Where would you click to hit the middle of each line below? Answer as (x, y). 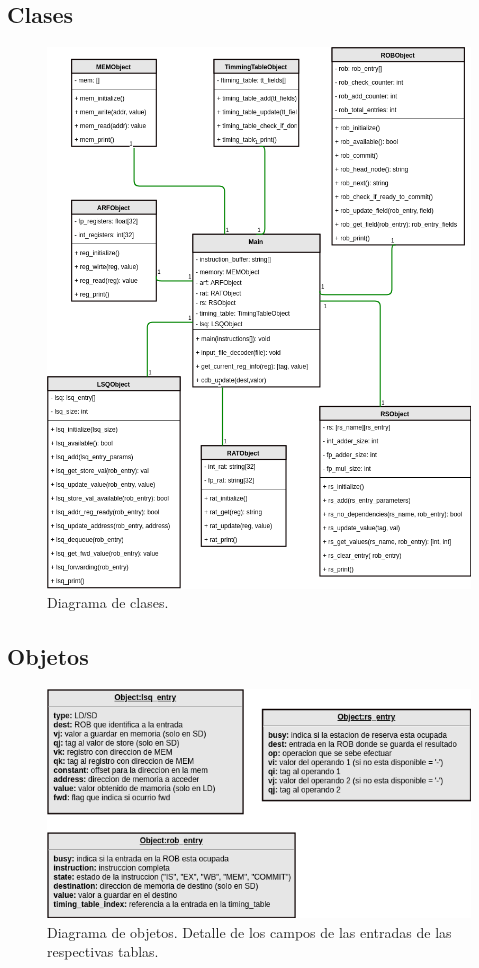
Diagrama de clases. (108, 602)
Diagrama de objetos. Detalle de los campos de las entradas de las (249, 931)
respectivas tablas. (103, 951)
